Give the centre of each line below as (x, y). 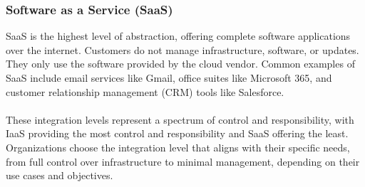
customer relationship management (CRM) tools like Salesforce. (145, 91)
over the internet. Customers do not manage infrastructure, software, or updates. (182, 49)
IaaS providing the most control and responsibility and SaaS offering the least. (177, 133)
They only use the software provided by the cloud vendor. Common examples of (180, 64)
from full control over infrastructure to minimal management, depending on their (183, 161)
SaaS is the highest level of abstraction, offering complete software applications (178, 36)
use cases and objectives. (60, 175)
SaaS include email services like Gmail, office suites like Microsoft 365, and (169, 78)
